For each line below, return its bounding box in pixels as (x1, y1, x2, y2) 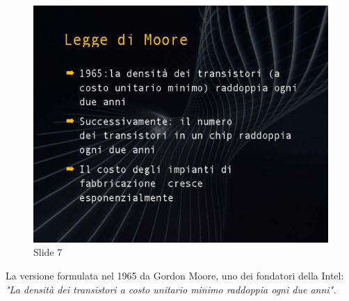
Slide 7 (33, 245, 63, 259)
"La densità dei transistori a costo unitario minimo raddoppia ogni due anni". (6, 282, 336, 296)
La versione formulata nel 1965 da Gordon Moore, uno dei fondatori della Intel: (6, 268, 344, 283)
